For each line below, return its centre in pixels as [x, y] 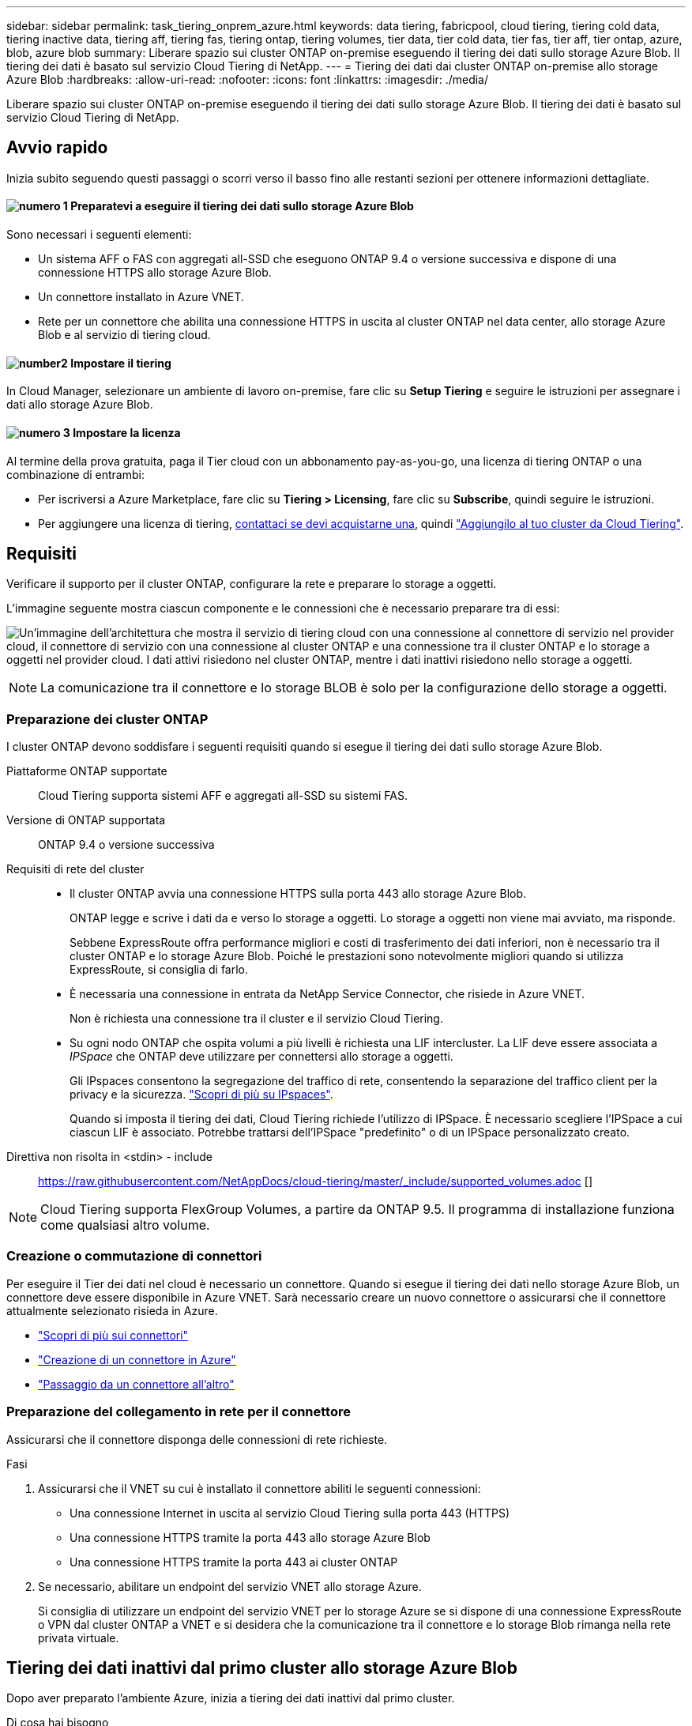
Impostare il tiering [121, 363]
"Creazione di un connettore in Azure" [137, 1359]
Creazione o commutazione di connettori [134, 1256]
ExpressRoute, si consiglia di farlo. [159, 970]
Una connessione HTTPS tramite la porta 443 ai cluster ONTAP [234, 1562]
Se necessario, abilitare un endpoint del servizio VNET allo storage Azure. [230, 1586]
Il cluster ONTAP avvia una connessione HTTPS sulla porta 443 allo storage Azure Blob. [298, 894]
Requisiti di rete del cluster [75, 869]
